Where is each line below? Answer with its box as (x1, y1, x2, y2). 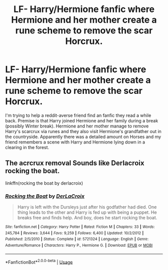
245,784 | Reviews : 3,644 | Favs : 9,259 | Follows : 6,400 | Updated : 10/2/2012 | (5, 230, 144, 235)
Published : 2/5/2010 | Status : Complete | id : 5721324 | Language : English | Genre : (5, 237, 149, 242)
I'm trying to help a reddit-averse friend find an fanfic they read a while (5, 112, 151, 118)
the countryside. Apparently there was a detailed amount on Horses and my (5, 133, 161, 140)
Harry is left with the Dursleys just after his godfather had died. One (17, 204, 157, 210)
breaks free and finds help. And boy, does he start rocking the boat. (17, 215, 157, 221)
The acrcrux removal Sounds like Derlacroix (5, 159, 144, 168)
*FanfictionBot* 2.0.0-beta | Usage (5, 258, 73, 265)
